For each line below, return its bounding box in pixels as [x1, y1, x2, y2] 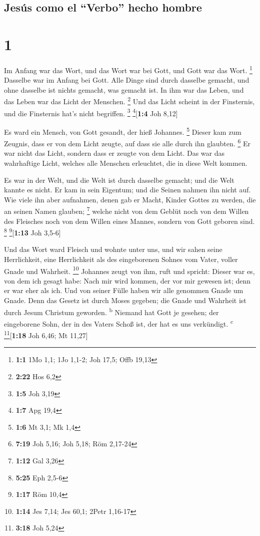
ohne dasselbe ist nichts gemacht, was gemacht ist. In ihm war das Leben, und [4, 84, 244, 95]
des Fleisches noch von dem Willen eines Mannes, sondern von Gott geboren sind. [4, 215, 255, 226]
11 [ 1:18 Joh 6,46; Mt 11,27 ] [4, 329, 88, 340]
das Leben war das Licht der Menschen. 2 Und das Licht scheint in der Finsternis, [4, 95, 255, 106]
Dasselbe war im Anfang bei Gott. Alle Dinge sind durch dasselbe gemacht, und [4, 75, 249, 85]
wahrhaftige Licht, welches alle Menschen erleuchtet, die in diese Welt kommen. [4, 157, 247, 168]
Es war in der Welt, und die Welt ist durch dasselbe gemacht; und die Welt [4, 174, 234, 185]
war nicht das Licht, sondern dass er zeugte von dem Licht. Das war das [4, 148, 224, 158]
